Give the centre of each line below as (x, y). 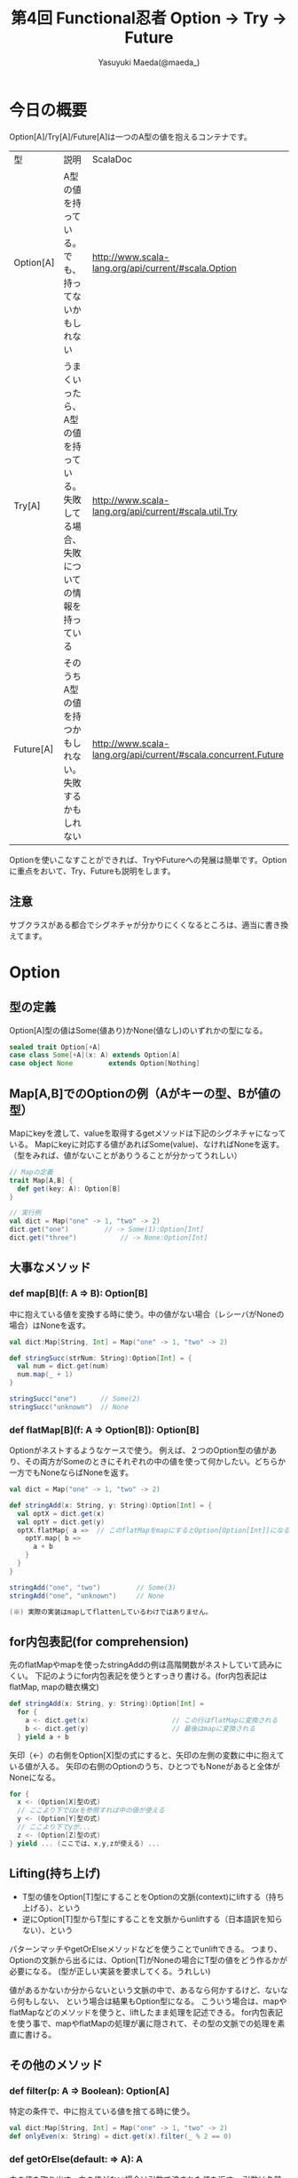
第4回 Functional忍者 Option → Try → (149, 18)
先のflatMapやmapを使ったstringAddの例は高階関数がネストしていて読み (142, 1665)
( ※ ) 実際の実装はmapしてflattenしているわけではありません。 (111, 1612)
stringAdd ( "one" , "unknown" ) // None (87, 1596)
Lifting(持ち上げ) (55, 1874)
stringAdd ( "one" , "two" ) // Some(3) (93, 1587)
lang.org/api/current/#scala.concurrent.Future (188, 754)
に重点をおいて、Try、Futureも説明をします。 (92, 871)
